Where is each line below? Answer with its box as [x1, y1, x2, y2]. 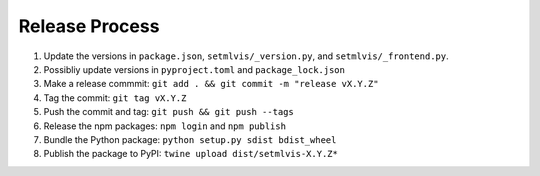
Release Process [18, 15, 160, 37]
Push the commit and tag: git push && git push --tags [43, 106, 294, 118]
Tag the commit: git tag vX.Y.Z [43, 91, 187, 104]
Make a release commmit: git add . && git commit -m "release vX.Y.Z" [43, 78, 379, 90]
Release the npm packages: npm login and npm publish [43, 120, 287, 132]
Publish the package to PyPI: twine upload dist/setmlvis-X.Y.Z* [43, 148, 339, 160]
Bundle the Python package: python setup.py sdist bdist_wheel [43, 133, 337, 145]
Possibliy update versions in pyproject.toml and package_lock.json [43, 63, 345, 75]
